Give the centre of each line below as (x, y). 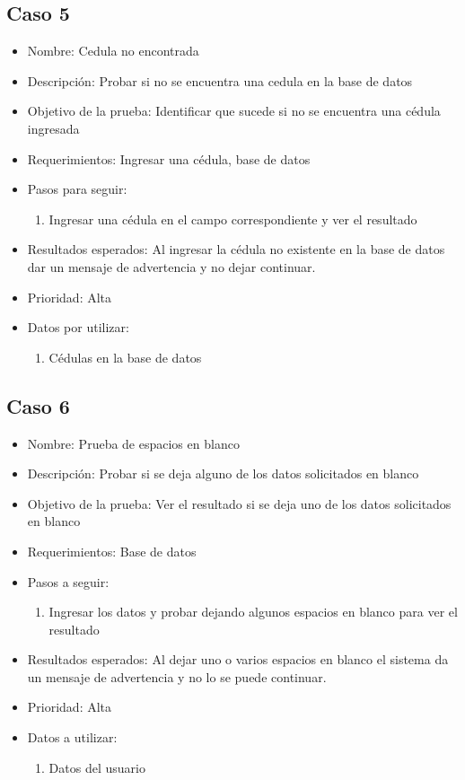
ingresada (53, 128)
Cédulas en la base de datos (125, 357)
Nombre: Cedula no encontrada (113, 51)
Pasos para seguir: (77, 189)
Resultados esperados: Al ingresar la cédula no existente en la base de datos (236, 249)
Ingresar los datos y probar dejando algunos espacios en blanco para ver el (253, 612)
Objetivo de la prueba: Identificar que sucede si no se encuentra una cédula (234, 111)
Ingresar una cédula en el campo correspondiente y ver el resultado (233, 219)
